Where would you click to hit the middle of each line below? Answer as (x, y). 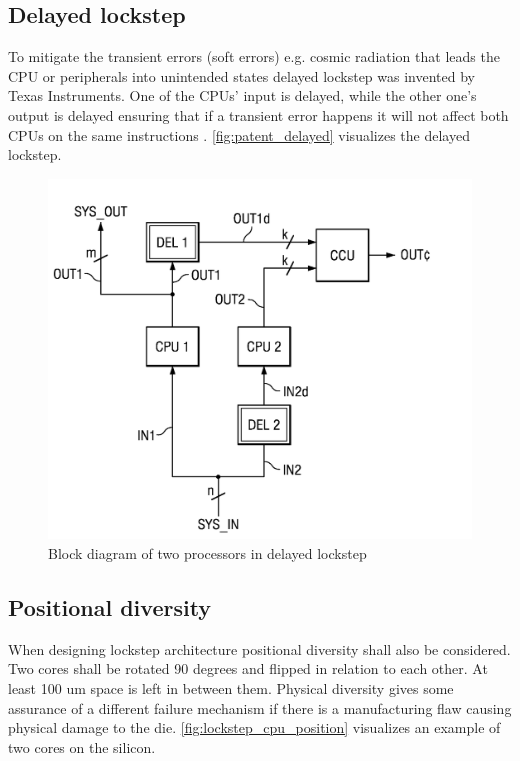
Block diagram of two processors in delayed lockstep (207, 553)
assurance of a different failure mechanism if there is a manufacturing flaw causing (260, 707)
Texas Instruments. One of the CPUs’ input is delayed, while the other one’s (242, 95)
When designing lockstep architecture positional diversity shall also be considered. (259, 648)
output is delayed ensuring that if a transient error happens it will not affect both (258, 114)
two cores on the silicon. (82, 746)
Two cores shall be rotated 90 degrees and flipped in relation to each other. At (248, 668)
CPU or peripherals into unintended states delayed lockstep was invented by (241, 75)
